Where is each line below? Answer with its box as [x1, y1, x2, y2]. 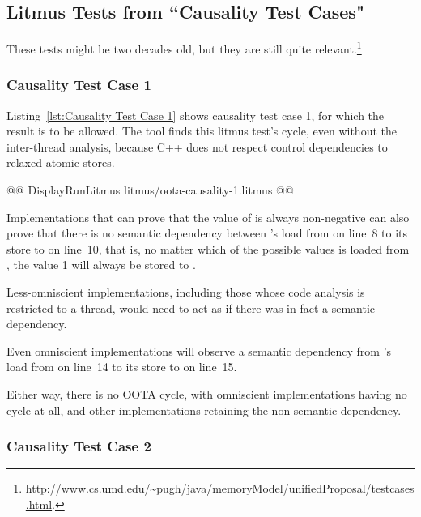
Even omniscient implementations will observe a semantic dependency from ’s [6, 342, 392, 359]
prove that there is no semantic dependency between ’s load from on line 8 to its [6, 224, 408, 241]
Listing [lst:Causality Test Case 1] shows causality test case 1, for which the [6, 106, 385, 123]
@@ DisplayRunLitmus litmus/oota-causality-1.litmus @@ [6, 182, 294, 199]
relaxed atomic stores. [6, 154, 115, 171]
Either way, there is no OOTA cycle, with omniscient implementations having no [6, 385, 407, 402]
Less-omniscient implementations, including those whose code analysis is [6, 284, 365, 301]
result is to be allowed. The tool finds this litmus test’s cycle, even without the [6, 122, 397, 139]
